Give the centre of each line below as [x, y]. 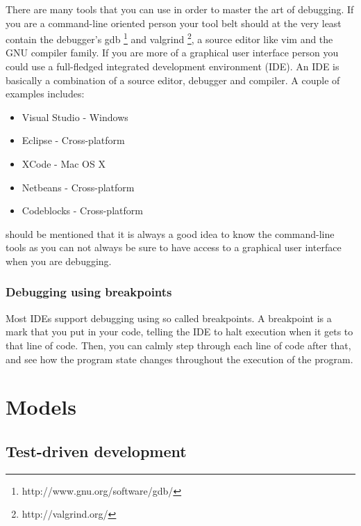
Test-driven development [96, 451]
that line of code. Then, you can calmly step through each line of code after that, [178, 345]
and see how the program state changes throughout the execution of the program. [179, 359]
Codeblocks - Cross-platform [82, 210]
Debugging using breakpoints [89, 292]
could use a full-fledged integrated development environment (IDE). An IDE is [173, 66]
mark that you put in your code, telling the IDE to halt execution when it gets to [179, 332]
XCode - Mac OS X [64, 164]
